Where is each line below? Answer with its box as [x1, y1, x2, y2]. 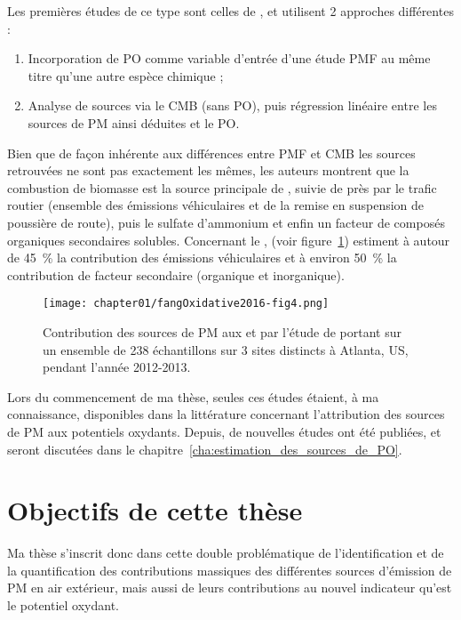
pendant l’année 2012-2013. [43, 358, 191, 376]
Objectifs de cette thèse [7, 492, 303, 528]
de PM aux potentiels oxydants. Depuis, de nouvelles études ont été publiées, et [7, 422, 441, 440]
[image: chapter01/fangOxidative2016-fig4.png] [43, 297, 330, 310]
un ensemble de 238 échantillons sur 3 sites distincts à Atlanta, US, [43, 340, 409, 358]
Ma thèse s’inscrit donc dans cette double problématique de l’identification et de [7, 544, 444, 562]
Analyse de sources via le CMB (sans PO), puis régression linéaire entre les [28, 96, 437, 115]
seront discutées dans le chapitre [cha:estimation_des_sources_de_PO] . [7, 439, 402, 458]
